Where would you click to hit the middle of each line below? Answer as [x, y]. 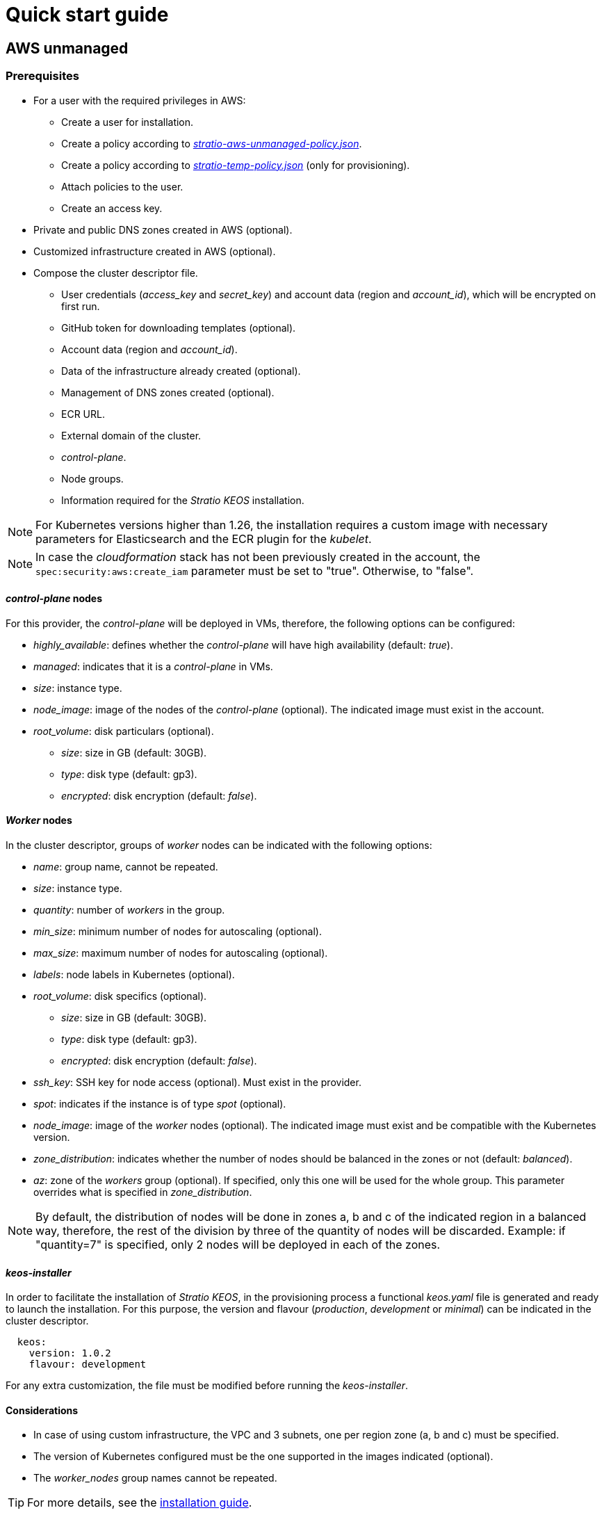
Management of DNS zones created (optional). [168, 392]
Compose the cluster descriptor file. [116, 273]
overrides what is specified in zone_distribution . [143, 1192]
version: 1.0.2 [70, 1353]
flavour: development [88, 1364]
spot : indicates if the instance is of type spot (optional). [160, 1103]
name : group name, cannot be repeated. [126, 866]
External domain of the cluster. [131, 435]
